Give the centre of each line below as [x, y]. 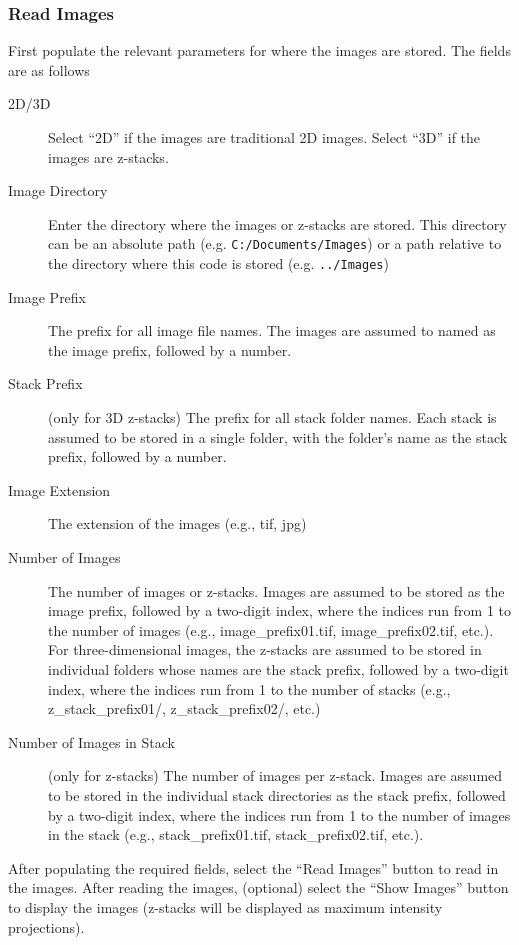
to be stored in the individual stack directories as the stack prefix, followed [277, 794]
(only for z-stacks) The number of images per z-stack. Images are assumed [275, 775]
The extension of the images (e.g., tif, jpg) [177, 523]
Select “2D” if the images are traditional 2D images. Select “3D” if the [264, 137]
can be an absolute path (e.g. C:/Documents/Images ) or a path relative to [275, 243]
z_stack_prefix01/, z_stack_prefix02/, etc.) [184, 708]
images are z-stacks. [108, 156]
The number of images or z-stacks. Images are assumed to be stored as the [276, 590]
